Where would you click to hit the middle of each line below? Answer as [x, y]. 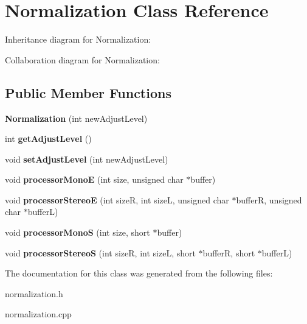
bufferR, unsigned [269, 199]
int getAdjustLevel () [48, 139]
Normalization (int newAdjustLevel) [76, 118]
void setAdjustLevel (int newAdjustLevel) [87, 159]
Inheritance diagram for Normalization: [78, 39]
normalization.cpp [38, 314]
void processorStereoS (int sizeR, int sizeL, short [100, 252]
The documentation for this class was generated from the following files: [139, 273]
